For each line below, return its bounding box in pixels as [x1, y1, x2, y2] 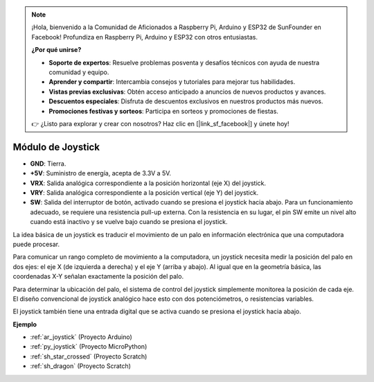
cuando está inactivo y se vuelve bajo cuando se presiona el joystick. [30, 218, 228, 226]
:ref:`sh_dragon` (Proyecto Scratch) [30, 362, 132, 370]
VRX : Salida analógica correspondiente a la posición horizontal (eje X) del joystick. [30, 179, 267, 187]
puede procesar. [12, 240, 60, 248]
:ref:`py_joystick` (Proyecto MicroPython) [30, 342, 148, 351]
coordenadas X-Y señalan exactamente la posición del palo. [12, 272, 184, 281]
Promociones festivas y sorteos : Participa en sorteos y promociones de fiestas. [48, 107, 278, 115]
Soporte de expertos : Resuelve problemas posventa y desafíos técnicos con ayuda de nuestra [48, 58, 320, 67]
